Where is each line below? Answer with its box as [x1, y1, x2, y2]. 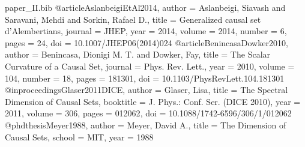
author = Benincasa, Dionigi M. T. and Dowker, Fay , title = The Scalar [5, 48, 271, 61]
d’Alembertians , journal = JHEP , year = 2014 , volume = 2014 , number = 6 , [5, 25, 287, 37]
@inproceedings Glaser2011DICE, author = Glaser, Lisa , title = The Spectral [5, 83, 288, 96]
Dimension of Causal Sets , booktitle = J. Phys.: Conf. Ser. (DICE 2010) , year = [5, 95, 301, 107]
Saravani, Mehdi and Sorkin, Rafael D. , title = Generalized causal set [5, 13, 261, 25]
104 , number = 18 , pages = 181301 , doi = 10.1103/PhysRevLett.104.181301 [5, 71, 285, 84]
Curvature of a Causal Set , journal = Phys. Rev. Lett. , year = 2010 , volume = [5, 59, 295, 72]
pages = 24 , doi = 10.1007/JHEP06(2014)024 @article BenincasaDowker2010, [5, 36, 288, 49]
